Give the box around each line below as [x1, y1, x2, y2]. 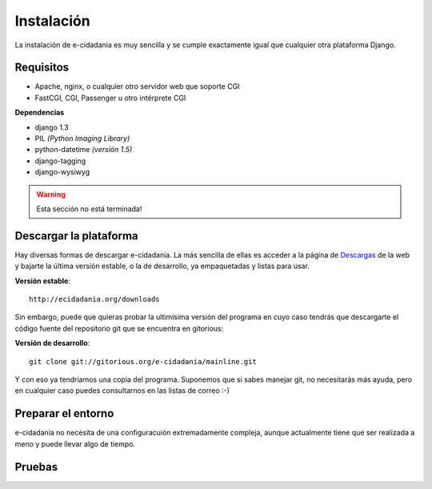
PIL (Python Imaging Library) [34, 134, 130, 143]
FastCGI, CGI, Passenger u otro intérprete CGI [34, 93, 186, 102]
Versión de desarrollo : [14, 339, 90, 348]
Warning [36, 189, 66, 199]
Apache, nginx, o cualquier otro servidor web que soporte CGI [34, 82, 240, 91]
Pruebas [14, 460, 58, 474]
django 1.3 [34, 122, 70, 132]
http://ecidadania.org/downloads [29, 295, 160, 304]
